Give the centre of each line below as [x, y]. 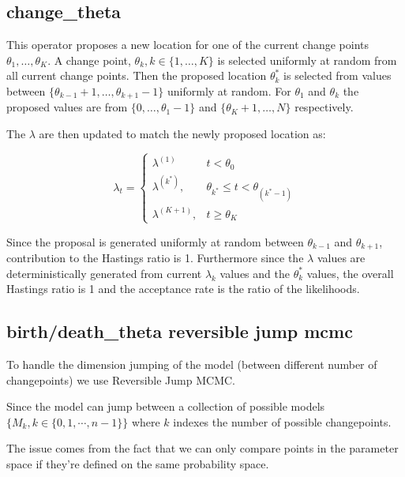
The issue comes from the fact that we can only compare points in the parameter [202, 448]
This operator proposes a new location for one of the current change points [188, 45]
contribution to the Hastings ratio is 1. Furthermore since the [155, 258]
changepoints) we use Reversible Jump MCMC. [121, 379]
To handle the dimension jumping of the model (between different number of [192, 364]
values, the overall [350, 273]
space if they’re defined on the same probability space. [138, 464]
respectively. [324, 107]
